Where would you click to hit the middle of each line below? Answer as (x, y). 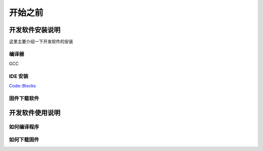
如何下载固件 (24, 140)
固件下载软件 (24, 99)
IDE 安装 (19, 76)
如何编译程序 (24, 127)
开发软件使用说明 (35, 112)
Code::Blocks (22, 86)
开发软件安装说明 (35, 30)
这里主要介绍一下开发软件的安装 (41, 42)
